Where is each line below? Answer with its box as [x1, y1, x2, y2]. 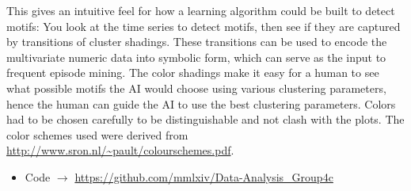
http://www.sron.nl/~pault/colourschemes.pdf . [6, 142, 234, 159]
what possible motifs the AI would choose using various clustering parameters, [6, 79, 386, 96]
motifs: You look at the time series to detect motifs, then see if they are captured [6, 17, 401, 34]
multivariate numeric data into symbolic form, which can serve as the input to [6, 48, 386, 65]
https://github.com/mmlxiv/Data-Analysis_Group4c [74, 168, 333, 185]
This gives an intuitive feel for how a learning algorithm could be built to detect [6, 2, 395, 18]
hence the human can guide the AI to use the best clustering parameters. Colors [6, 95, 396, 112]
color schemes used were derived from [6, 126, 188, 143]
